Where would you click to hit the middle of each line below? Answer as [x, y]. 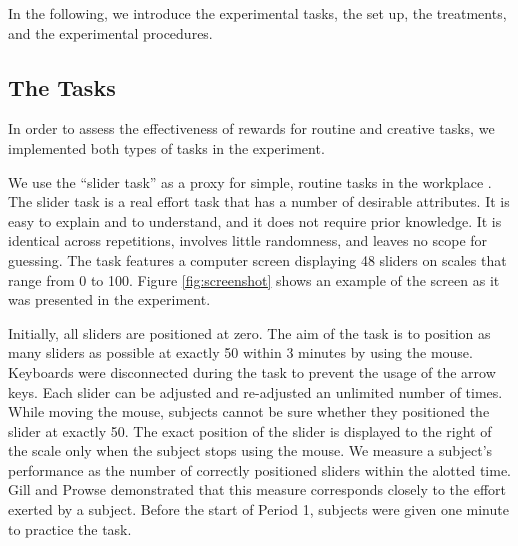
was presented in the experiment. [109, 299]
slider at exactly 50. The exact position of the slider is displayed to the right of [250, 430]
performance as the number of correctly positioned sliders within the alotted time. [259, 469]
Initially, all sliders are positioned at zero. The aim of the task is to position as [249, 332]
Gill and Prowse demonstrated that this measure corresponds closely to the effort [257, 489]
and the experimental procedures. [110, 32]
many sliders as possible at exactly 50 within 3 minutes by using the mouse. [240, 352]
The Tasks [62, 86]
